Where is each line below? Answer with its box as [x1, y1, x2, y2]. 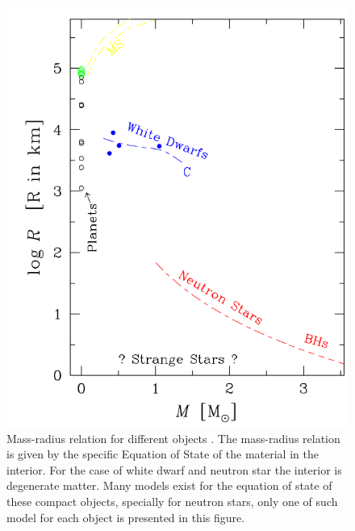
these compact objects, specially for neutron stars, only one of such [6, 492, 338, 509]
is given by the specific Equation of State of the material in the [6, 445, 319, 462]
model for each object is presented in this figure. [6, 508, 245, 525]
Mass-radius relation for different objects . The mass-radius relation [6, 429, 340, 446]
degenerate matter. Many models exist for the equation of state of [6, 477, 332, 494]
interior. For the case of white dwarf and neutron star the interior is [6, 461, 342, 478]
